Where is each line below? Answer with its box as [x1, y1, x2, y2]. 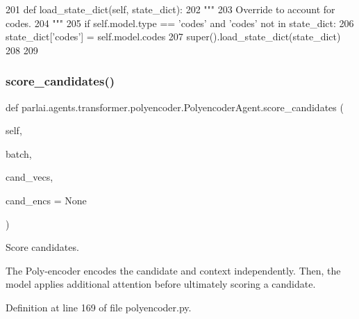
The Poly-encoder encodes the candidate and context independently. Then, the [6, 263, 341, 277]
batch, [6, 146, 32, 161]
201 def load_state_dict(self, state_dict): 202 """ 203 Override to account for [6, 2, 335, 16]
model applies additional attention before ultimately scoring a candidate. [6, 277, 316, 291]
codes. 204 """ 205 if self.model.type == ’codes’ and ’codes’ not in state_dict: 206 [6, 15, 354, 30]
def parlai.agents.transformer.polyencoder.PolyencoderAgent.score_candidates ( [6, 99, 344, 114]
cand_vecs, [6, 170, 53, 184]
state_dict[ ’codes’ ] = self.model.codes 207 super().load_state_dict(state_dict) [6, 29, 341, 44]
